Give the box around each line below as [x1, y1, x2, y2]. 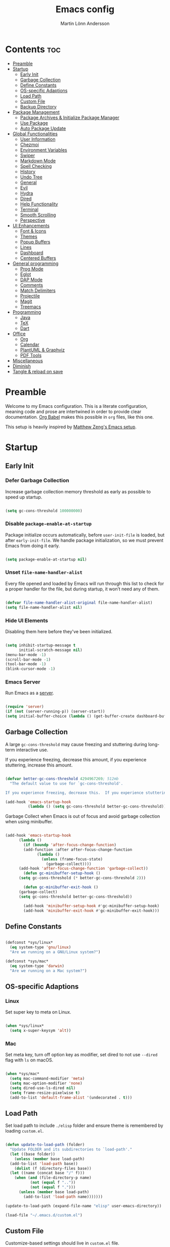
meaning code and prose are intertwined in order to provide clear [5, 408, 142, 414]
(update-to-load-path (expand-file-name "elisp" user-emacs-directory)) [5, 1203, 162, 1208]
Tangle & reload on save [12, 368, 63, 374]
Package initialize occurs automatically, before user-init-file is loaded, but [5, 531, 165, 538]
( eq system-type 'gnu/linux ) [10, 945, 71, 950]
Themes [20, 233, 37, 240]
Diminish [12, 363, 31, 369]
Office [12, 331, 26, 337]
